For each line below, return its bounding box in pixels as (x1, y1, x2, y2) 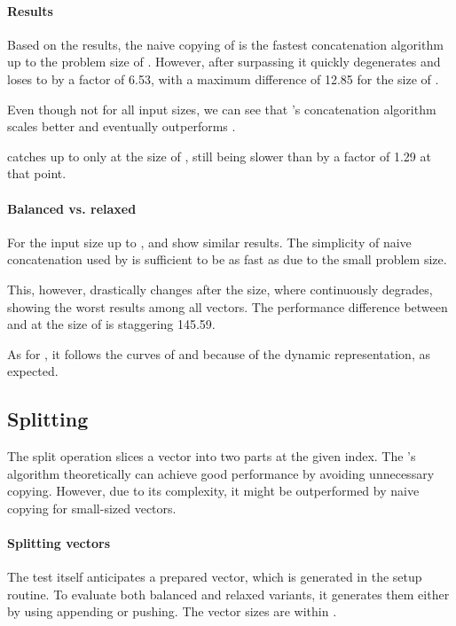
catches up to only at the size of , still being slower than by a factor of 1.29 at (7, 146, 431, 165)
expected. (7, 362, 59, 380)
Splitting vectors (7, 534, 111, 552)
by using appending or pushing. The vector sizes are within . (7, 602, 337, 621)
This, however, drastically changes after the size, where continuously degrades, (7, 279, 433, 298)
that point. (7, 164, 67, 183)
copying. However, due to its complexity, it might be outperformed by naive (7, 481, 420, 500)
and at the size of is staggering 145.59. (7, 315, 216, 333)
